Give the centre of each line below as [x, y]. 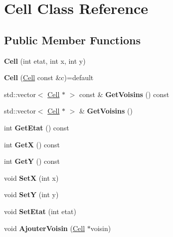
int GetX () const [32, 144]
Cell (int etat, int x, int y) [45, 60]
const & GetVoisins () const [124, 94]
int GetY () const [32, 161]
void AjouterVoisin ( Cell [45, 228]
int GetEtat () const [37, 127]
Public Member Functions [72, 40]
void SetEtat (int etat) [40, 211]
